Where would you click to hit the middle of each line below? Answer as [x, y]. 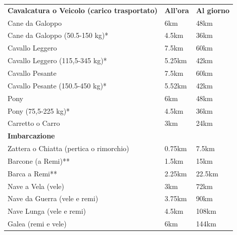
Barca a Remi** [33, 173]
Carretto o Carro [34, 123]
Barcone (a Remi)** [39, 160]
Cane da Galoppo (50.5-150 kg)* [58, 35]
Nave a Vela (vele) [36, 186]
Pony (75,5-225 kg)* [39, 110]
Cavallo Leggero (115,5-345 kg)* [57, 60]
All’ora [177, 10]
